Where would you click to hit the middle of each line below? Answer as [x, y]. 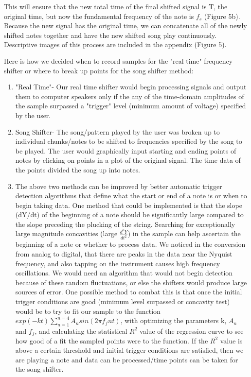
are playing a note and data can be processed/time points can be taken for [127, 359]
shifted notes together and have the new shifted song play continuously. [110, 35]
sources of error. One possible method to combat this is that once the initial [129, 292]
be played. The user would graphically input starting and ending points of [126, 150]
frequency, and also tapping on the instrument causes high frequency [118, 263]
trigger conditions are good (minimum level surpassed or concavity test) [123, 301]
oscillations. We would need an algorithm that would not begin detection [124, 273]
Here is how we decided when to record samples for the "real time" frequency [118, 60]
